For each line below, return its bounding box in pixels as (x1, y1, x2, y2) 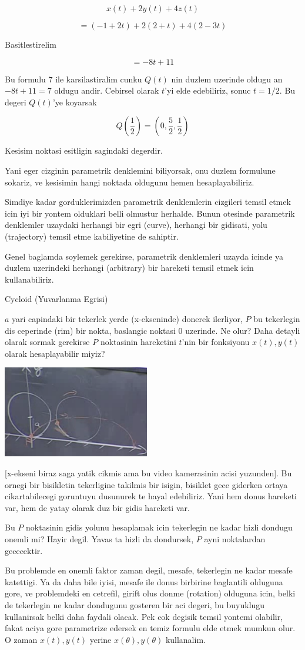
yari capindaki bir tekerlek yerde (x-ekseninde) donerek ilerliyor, (12, 312, 243, 324)
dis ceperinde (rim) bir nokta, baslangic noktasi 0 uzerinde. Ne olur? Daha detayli (5, 324, 300, 336)
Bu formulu (5, 72, 46, 85)
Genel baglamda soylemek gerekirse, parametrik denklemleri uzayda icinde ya (5, 250, 284, 262)
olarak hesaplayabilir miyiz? (5, 347, 105, 359)
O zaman (5, 633, 38, 645)
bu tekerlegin (253, 312, 300, 324)
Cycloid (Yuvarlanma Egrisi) (5, 293, 108, 305)
